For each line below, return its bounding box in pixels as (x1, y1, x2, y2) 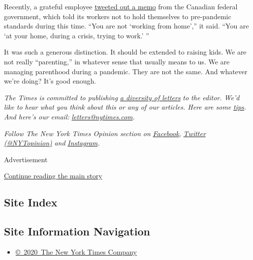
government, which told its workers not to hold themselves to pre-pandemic (4, 11, 231, 21)
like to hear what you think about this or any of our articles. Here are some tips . (4, 102, 247, 112)
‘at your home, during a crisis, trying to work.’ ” (4, 30, 149, 40)
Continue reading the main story (4, 171, 102, 181)
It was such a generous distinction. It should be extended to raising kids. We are (4, 47, 247, 57)
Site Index (4, 195, 58, 210)
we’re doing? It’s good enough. (4, 76, 96, 86)
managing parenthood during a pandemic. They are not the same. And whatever (4, 66, 248, 76)
